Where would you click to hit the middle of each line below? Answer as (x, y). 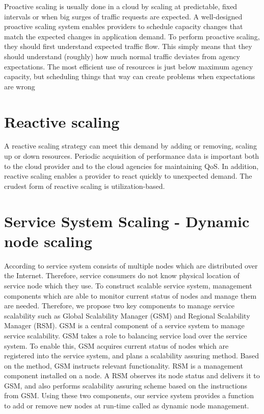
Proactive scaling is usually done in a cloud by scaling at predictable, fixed (121, 6)
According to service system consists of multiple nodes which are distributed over (131, 265)
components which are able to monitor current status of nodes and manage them (130, 295)
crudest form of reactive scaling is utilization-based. (85, 186)
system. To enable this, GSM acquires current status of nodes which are (116, 345)
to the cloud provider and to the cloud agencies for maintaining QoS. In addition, (131, 166)
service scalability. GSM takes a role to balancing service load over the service (126, 335)
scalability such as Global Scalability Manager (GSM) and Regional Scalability (127, 315)
